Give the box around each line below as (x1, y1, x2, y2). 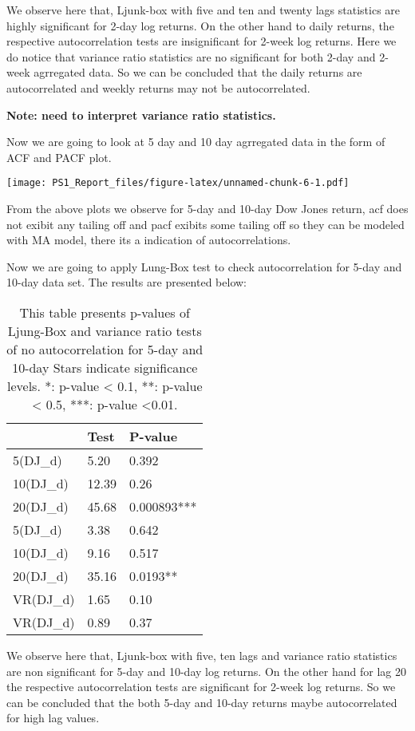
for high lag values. (6, 709, 100, 726)
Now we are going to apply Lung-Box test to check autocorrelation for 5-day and (6, 258, 402, 275)
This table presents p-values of (19, 302, 190, 322)
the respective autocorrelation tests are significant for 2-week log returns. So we (6, 678, 396, 695)
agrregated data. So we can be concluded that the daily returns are (34, 64, 362, 81)
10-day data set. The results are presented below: (6, 274, 247, 290)
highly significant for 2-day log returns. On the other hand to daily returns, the (6, 17, 394, 34)
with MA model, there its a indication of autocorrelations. (6, 231, 291, 248)
